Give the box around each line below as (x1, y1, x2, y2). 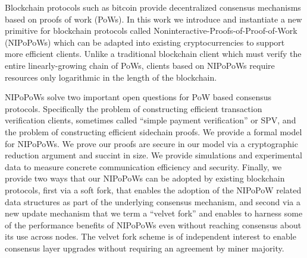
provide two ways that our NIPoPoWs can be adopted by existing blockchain (5, 172, 285, 184)
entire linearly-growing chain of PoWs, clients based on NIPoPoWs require (5, 59, 275, 71)
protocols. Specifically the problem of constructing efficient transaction (5, 102, 262, 114)
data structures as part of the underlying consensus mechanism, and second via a (5, 195, 300, 208)
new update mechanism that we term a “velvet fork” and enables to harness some (5, 207, 303, 219)
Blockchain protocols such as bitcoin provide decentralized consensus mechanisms (5, 1, 301, 13)
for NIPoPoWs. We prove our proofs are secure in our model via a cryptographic (5, 137, 298, 149)
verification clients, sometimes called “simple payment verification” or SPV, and (5, 114, 296, 126)
